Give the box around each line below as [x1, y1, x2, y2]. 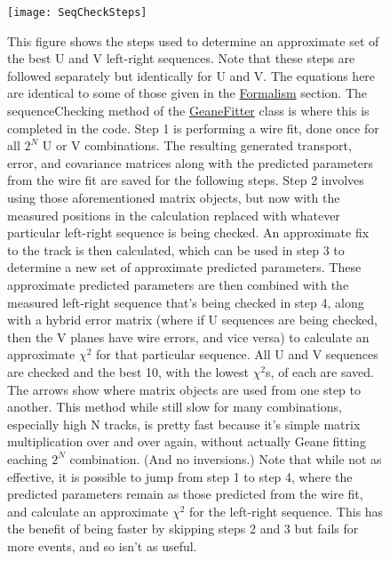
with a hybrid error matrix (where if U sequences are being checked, [7, 310, 378, 329]
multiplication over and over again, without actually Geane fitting [7, 432, 366, 451]
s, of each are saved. [266, 362, 374, 381]
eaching [7, 449, 48, 468]
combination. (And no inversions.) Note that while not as [69, 449, 382, 468]
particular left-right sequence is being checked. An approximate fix [7, 223, 370, 242]
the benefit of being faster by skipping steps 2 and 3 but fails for [7, 519, 359, 538]
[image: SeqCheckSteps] [7, 6, 147, 19]
